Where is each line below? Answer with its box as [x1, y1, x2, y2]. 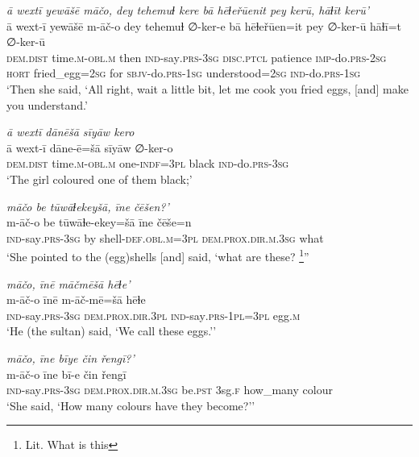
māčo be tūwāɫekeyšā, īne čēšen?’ [6, 197, 169, 214]
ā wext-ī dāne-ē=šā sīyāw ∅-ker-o [6, 139, 173, 156]
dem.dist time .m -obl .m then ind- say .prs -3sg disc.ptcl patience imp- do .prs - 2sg [6, 48, 387, 65]
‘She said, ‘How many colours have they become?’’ [6, 397, 255, 413]
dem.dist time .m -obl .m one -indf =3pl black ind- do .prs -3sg [6, 155, 289, 172]
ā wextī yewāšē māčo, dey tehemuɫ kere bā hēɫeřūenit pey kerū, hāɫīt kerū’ [6, 2, 370, 18]
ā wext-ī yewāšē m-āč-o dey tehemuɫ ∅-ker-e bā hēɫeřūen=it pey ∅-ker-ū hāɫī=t [6, 17, 401, 34]
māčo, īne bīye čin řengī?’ [6, 349, 135, 366]
